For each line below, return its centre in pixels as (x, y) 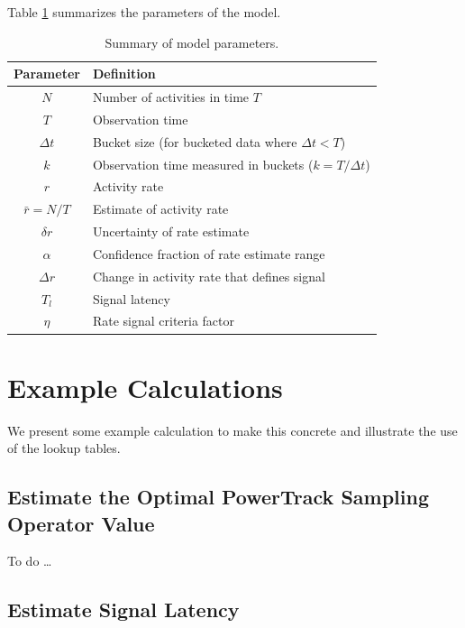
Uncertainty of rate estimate (171, 231)
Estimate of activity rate (160, 209)
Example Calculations (145, 387)
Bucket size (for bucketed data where (195, 141)
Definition (124, 74)
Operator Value (81, 523)
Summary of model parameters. (192, 42)
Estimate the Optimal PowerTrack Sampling (218, 497)
